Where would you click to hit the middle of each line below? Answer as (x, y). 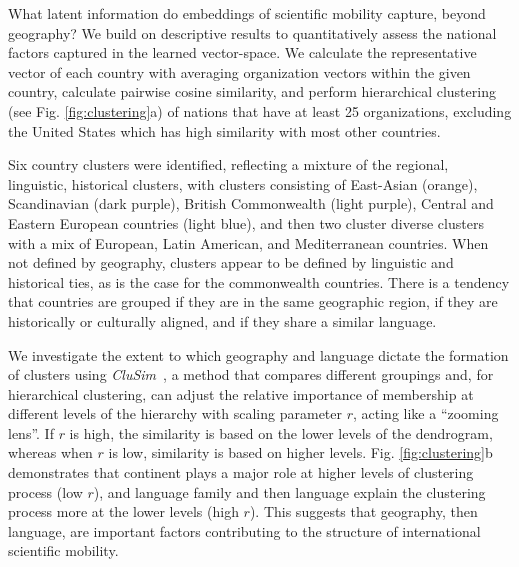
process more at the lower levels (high (123, 511)
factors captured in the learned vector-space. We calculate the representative (242, 52)
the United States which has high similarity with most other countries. (224, 130)
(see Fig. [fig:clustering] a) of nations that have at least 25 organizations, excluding (260, 110)
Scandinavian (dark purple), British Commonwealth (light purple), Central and (251, 203)
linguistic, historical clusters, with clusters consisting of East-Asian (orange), (243, 183)
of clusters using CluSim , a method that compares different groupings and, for (251, 374)
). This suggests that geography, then (363, 511)
